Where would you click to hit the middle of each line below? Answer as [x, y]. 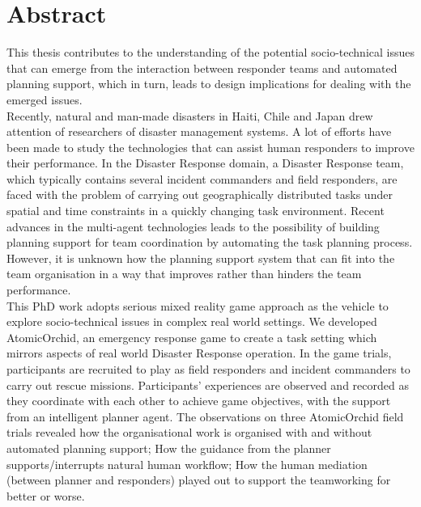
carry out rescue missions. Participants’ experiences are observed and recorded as [208, 384]
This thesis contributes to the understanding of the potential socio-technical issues [210, 52]
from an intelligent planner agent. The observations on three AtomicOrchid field [205, 416]
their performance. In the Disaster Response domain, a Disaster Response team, [205, 163]
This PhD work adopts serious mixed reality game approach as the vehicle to [198, 305]
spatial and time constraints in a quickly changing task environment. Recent [196, 211]
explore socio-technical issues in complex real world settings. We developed [192, 321]
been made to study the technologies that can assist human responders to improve [210, 147]
